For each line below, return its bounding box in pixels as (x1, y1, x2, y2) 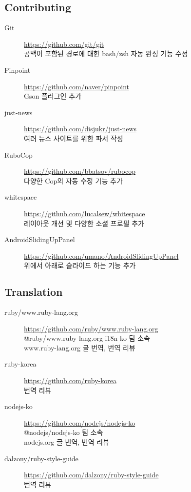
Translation (4, 284, 63, 299)
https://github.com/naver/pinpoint (24, 81, 130, 91)
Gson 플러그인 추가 (24, 91, 81, 101)
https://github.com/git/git (24, 39, 104, 49)
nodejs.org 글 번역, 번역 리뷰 (24, 437, 110, 447)
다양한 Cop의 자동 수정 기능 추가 (24, 175, 123, 185)
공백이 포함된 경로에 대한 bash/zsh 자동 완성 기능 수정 (24, 48, 188, 59)
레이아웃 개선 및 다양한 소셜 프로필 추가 (24, 218, 144, 228)
